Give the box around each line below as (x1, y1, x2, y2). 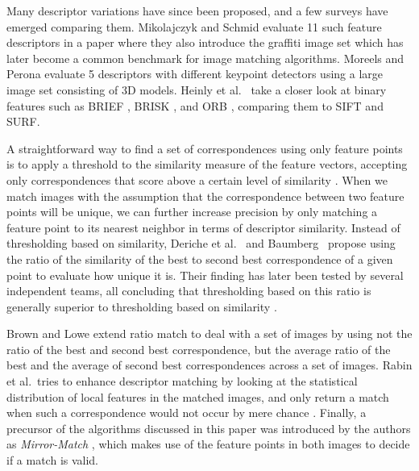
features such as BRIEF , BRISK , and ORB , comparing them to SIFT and (6, 97, 384, 114)
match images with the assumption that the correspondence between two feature (6, 187, 404, 204)
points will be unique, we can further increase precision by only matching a (6, 203, 378, 220)
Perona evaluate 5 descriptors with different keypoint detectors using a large (6, 65, 384, 82)
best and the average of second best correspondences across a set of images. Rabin (6, 356, 413, 373)
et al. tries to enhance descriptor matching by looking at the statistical (6, 373, 358, 390)
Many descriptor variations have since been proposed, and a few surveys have (6, 2, 388, 19)
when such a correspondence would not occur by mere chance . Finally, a (6, 404, 367, 421)
